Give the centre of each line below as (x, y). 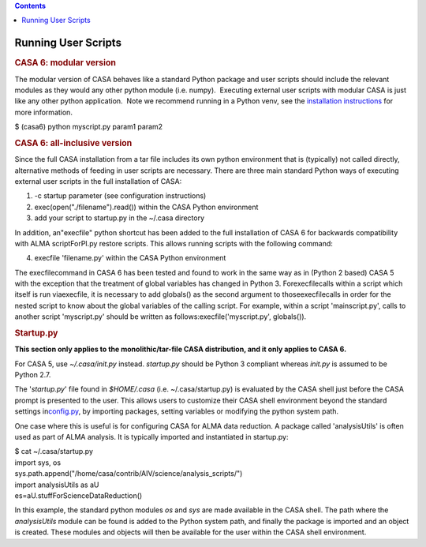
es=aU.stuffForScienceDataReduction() (78, 495)
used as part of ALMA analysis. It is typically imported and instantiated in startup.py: (151, 437)
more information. (43, 112)
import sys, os (38, 463)
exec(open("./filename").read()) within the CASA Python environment (146, 207)
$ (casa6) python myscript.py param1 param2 (89, 127)
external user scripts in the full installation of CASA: (98, 181)
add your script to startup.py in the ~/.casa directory (120, 218)
